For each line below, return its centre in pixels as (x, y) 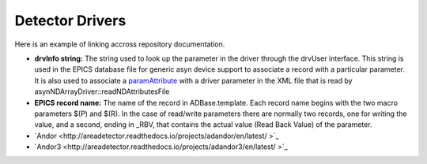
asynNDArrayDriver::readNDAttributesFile (102, 91)
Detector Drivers (70, 20)
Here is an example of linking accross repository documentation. (120, 44)
